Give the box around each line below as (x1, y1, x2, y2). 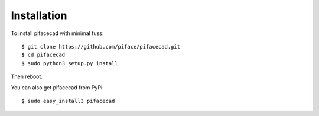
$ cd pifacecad (21, 51, 66, 59)
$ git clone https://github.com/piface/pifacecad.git (21, 43, 180, 50)
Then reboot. (11, 73, 43, 80)
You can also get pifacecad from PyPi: (11, 83, 104, 91)
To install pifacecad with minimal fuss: (11, 30, 104, 37)
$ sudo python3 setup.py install (21, 60, 118, 66)
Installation (11, 9, 67, 22)
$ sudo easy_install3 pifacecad (21, 98, 115, 104)
